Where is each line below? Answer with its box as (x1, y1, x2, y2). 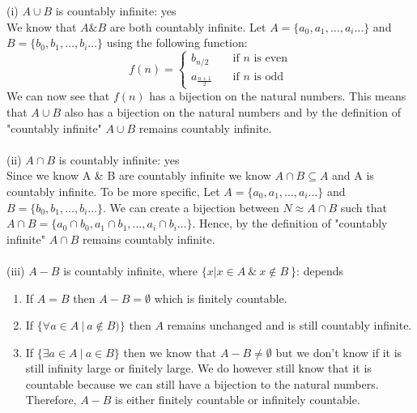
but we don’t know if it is (275, 343, 402, 360)
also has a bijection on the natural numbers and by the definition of (64, 103, 402, 120)
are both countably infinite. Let (109, 18, 266, 35)
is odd (253, 70, 284, 83)
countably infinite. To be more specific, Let (6, 182, 220, 199)
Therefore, (25, 391, 77, 408)
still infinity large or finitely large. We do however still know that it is (25, 360, 372, 377)
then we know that (123, 343, 217, 360)
